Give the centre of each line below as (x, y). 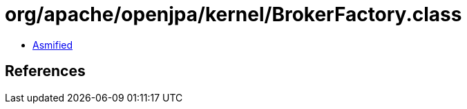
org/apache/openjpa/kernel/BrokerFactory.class (233, 14)
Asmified (53, 45)
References (45, 71)
